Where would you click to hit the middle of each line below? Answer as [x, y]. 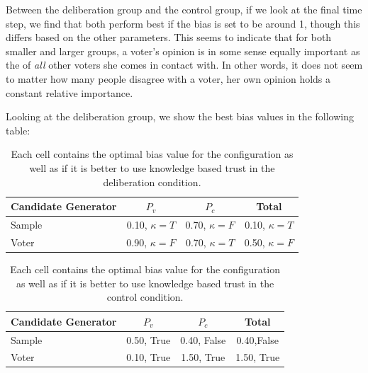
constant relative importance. [69, 92]
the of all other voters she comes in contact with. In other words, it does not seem [184, 65]
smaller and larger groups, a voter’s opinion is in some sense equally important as [183, 51]
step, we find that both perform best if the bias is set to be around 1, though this [183, 23]
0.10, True [149, 357]
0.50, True [149, 339]
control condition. [145, 297]
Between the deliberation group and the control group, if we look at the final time [184, 9]
